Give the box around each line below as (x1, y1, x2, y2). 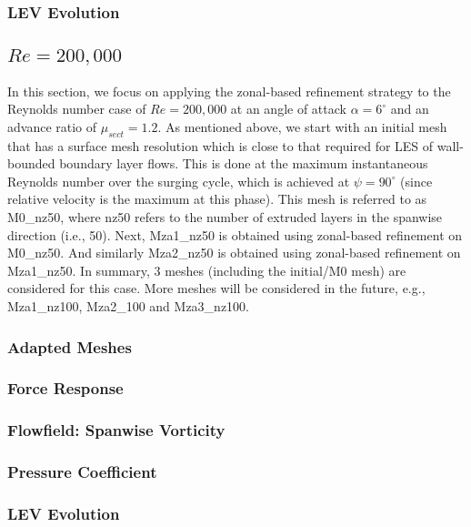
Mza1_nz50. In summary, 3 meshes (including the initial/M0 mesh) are (7, 260, 406, 279)
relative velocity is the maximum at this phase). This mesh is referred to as (7, 189, 427, 208)
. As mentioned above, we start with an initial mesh (157, 117, 447, 136)
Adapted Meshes (7, 335, 132, 358)
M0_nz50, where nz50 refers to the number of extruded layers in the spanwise (7, 208, 443, 227)
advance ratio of (7, 117, 97, 136)
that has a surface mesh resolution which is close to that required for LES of (7, 136, 434, 155)
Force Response (7, 377, 124, 400)
